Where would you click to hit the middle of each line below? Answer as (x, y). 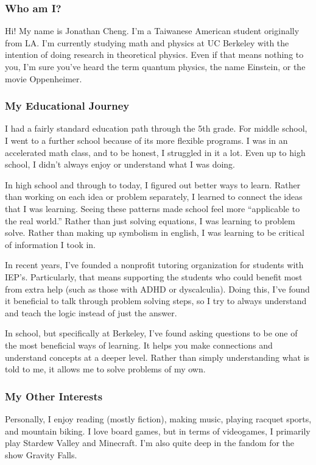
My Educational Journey (67, 106)
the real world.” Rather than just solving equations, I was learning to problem (150, 220)
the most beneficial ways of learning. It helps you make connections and (139, 345)
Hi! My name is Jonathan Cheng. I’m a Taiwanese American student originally (152, 31)
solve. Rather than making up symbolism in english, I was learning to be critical (155, 232)
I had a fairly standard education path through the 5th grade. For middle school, (156, 128)
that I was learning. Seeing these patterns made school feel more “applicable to (153, 208)
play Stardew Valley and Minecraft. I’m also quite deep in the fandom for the (150, 443)
